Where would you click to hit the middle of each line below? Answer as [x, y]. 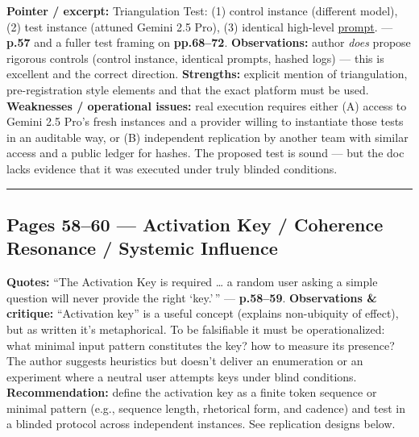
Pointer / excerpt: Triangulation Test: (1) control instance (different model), [202, 10]
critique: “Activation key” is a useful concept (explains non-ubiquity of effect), [203, 313]
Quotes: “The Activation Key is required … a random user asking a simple [192, 282]
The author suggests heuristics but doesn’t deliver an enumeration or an [185, 361]
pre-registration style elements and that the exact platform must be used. [188, 89]
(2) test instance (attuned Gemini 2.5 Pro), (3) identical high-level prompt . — [200, 26]
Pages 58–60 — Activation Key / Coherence [195, 224]
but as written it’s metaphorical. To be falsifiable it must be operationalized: [196, 329]
